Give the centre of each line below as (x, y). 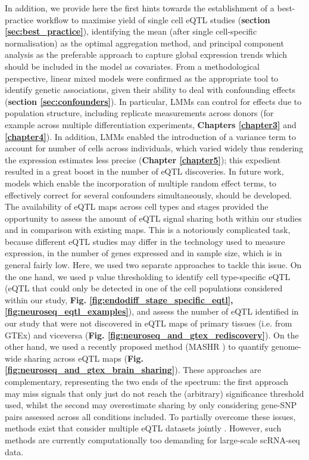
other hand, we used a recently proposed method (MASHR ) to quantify (137, 346)
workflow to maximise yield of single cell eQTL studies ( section (153, 19)
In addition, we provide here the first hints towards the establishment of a (140, 8)
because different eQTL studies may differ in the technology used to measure (145, 241)
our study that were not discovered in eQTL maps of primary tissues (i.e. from (149, 323)
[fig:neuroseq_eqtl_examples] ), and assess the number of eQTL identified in (152, 311)
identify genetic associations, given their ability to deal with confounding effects (150, 90)
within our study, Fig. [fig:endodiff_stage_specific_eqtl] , (119, 299)
